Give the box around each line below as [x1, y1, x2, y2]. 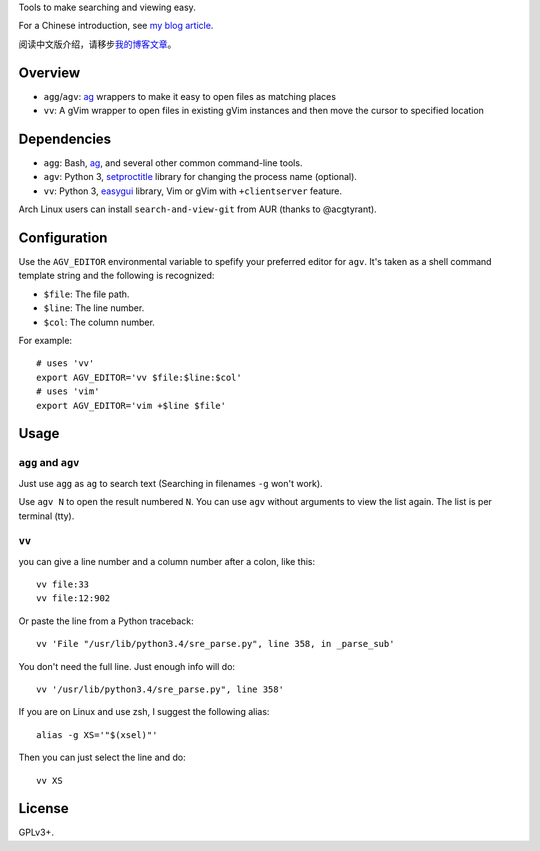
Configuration [18, 229, 108, 246]
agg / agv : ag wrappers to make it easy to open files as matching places [43, 90, 337, 102]
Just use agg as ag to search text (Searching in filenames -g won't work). [18, 477, 324, 489]
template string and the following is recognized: [18, 270, 215, 282]
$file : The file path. [43, 288, 130, 300]
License [18, 800, 69, 817]
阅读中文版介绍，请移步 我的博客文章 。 [18, 38, 177, 50]
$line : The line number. [43, 302, 145, 314]
